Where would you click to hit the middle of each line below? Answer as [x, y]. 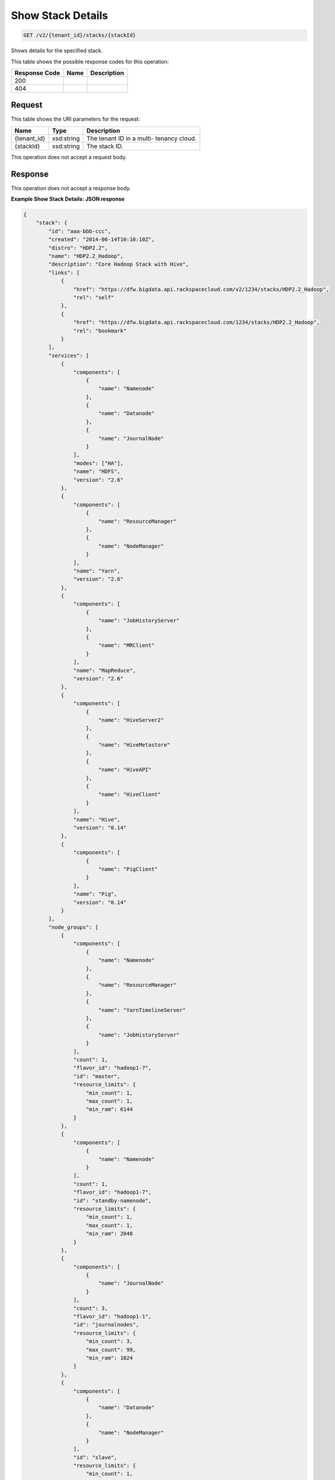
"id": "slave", [95, 1457]
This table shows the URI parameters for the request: [75, 119]
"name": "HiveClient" [129, 794]
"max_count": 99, [111, 1349]
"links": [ [64, 273]
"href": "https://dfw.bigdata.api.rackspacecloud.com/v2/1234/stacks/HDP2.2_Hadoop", [201, 289]
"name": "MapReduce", [104, 670]
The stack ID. [105, 146]
